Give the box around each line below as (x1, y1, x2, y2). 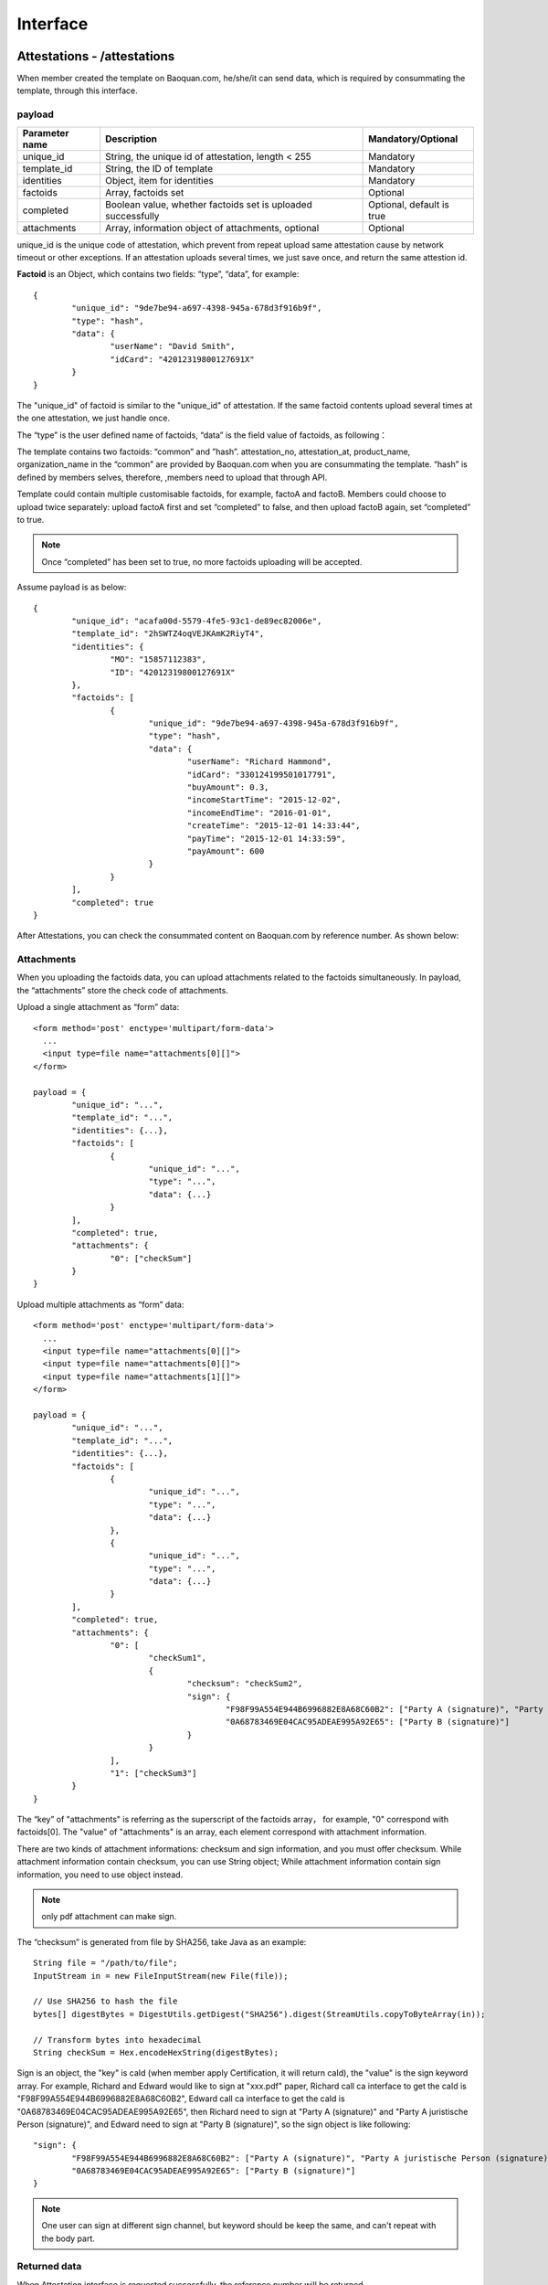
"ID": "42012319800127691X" (110, 667, 237, 677)
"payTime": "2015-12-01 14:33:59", (186, 833, 346, 844)
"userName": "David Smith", (110, 341, 237, 352)
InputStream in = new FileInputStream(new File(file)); (33, 1971, 289, 1981)
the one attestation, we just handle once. (16, 412, 171, 424)
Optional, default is (368, 197, 449, 210)
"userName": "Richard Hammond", (186, 757, 332, 767)
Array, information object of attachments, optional (105, 221, 320, 234)
